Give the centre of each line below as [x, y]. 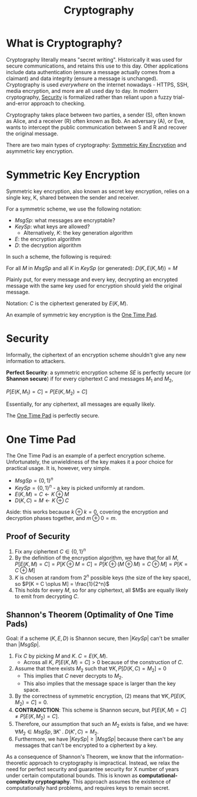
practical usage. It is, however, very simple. [59, 468]
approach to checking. [58, 103]
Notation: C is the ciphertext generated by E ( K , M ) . [67, 303]
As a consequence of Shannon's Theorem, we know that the [79, 757]
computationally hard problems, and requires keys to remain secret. [88, 788]
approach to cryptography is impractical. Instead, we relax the [104, 763]
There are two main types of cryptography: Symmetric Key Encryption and [96, 145]
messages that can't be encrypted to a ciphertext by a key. [86, 745]
